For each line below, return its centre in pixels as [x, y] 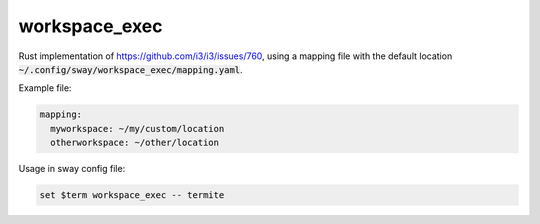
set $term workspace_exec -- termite [132, 195]
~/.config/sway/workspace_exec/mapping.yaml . [131, 69]
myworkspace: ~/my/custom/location [137, 128]
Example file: [45, 88]
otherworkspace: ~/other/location [135, 143]
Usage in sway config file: [72, 169]
